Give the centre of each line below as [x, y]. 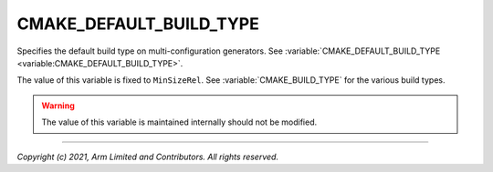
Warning [58, 106]
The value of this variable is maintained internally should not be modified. [179, 122]
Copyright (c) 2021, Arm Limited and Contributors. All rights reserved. [147, 157]
